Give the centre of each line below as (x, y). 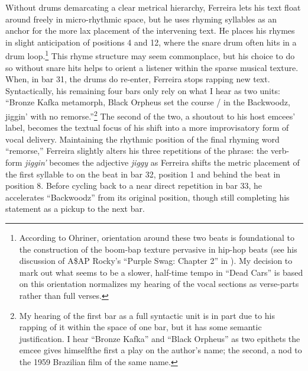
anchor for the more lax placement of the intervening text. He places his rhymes (150, 30)
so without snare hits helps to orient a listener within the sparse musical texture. (152, 67)
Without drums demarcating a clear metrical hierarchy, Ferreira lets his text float (153, 7)
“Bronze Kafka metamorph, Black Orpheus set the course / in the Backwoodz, (148, 102)
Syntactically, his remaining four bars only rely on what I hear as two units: (143, 90)
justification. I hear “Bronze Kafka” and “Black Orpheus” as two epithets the (160, 338)
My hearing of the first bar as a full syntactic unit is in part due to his (147, 315)
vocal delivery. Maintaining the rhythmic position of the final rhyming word (142, 139)
